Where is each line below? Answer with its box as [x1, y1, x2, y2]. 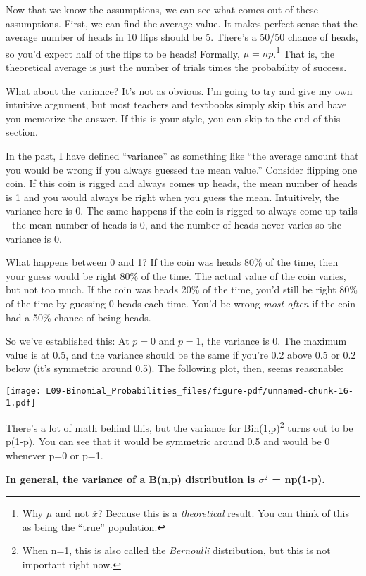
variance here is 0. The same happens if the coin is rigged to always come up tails [6, 203, 358, 218]
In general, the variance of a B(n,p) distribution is [6, 471, 255, 486]
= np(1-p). [272, 471, 325, 486]
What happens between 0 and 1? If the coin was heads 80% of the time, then [6, 255, 339, 269]
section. [6, 124, 38, 139]
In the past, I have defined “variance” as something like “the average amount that [6, 148, 359, 162]
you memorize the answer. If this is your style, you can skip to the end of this [6, 110, 341, 125]
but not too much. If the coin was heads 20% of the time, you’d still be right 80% [6, 282, 358, 297]
